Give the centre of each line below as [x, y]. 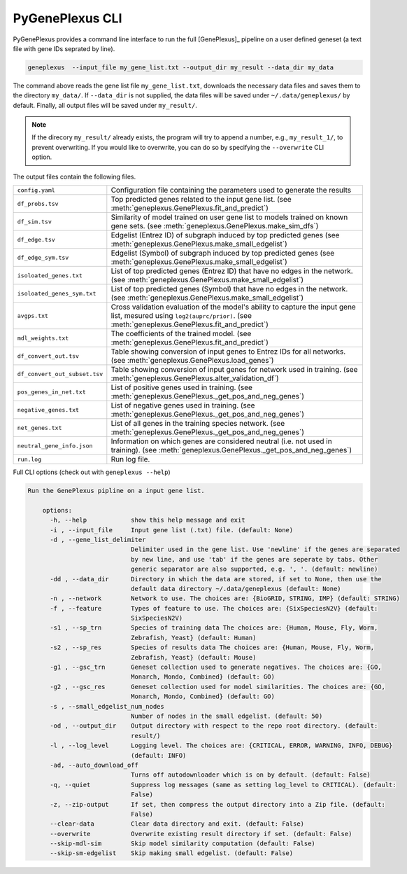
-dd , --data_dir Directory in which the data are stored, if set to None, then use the [216, 579]
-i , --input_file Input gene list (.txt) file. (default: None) [172, 530]
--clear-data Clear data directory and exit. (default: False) [177, 824]
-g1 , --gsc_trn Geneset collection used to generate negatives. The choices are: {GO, [216, 667]
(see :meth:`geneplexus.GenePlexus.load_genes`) [192, 361]
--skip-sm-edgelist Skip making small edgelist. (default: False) [172, 853]
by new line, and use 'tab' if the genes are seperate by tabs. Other [254, 559]
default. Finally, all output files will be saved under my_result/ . [105, 105]
